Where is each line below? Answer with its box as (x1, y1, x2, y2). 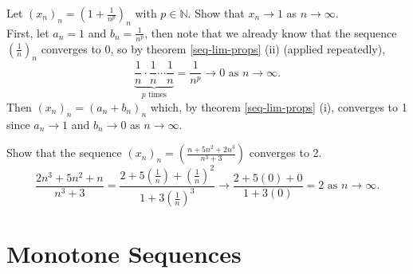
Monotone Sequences (6, 237, 242, 270)
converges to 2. (249, 144, 322, 161)
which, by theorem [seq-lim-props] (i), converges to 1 (150, 98, 407, 115)
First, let (6, 24, 49, 41)
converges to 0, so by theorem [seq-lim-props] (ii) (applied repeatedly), (41, 40, 386, 57)
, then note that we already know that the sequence (144, 24, 397, 41)
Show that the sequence (6, 144, 122, 161)
